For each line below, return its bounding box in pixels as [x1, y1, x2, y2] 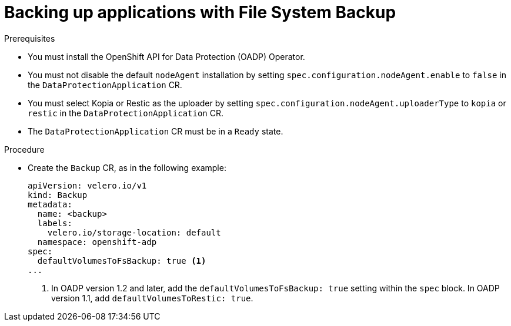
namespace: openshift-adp [37, 237, 157, 247]
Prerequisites [4, 33, 55, 43]
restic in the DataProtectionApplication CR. [28, 107, 224, 118]
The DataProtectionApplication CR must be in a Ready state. [28, 126, 283, 136]
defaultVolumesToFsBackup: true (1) [37, 256, 206, 265]
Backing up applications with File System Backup [4, 2, 396, 22]
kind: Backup [28, 190, 88, 200]
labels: [37, 218, 72, 228]
